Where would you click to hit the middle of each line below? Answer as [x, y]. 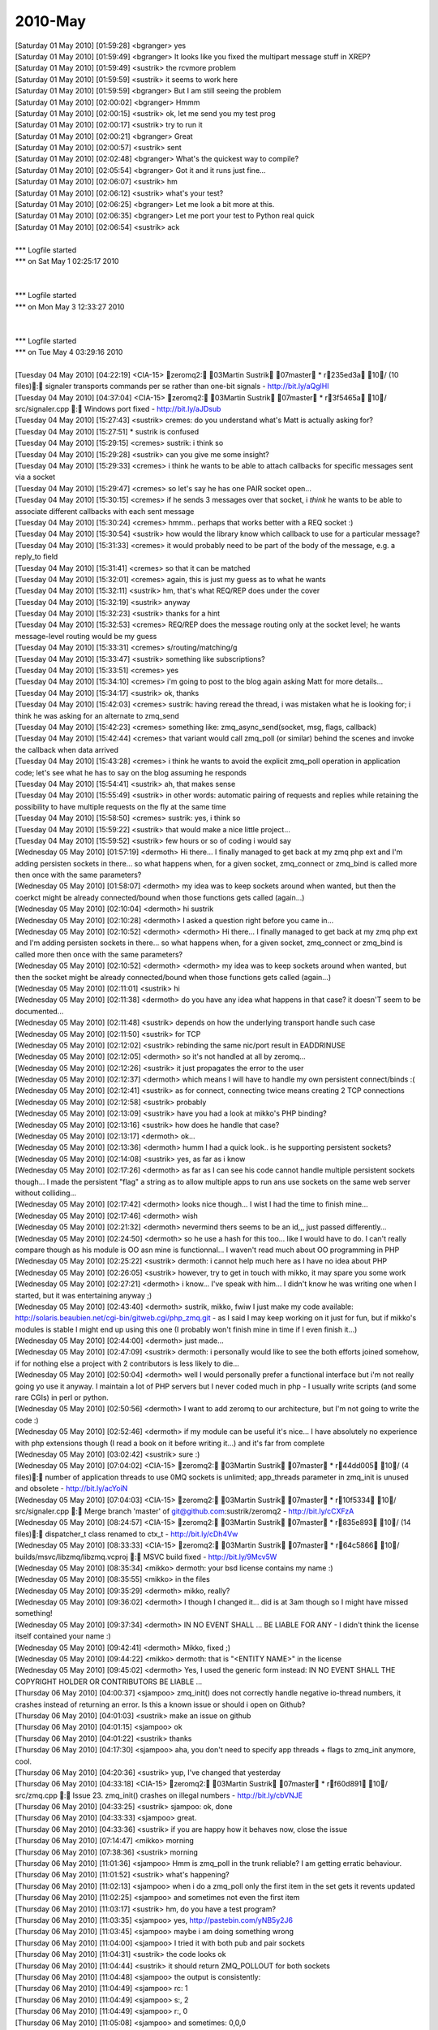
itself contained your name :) [63, 1636]
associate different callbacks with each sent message [105, 511]
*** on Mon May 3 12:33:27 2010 [70, 307]
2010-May [51, 21]
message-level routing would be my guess [86, 636]
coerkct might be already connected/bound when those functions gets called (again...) [160, 897]
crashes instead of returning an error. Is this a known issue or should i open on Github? [160, 1704]
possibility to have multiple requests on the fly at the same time [120, 806]
